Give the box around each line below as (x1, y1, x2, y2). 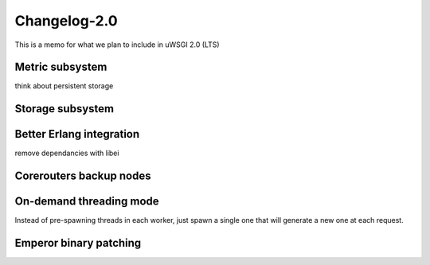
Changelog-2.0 (14, 12, 119, 29)
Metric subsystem (14, 60, 107, 74)
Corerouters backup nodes (14, 170, 151, 183)
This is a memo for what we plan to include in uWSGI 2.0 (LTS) (14, 40, 220, 49)
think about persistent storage (14, 81, 114, 91)
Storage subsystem (14, 102, 115, 115)
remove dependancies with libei (14, 148, 119, 158)
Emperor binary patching (14, 236, 142, 250)
